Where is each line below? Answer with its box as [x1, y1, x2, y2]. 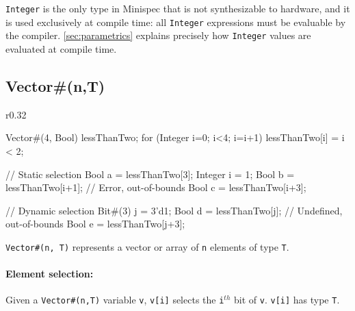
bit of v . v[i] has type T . [233, 293, 340, 307]
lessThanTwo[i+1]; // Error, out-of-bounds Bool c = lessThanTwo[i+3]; [5, 180, 306, 195]
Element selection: [5, 266, 94, 281]
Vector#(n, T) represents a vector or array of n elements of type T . [5, 239, 289, 253]
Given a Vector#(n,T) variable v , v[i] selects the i [5, 293, 224, 307]
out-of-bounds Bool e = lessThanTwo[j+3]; [5, 216, 185, 231]
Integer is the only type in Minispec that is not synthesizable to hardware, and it [5, 1, 350, 15]
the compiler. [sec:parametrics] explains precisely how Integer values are [5, 28, 311, 42]
